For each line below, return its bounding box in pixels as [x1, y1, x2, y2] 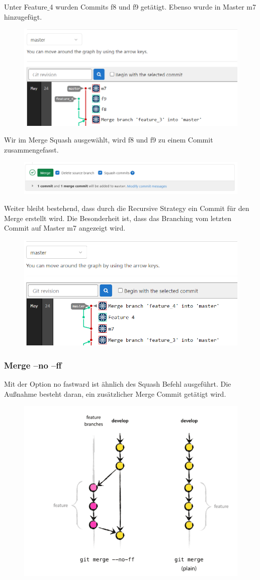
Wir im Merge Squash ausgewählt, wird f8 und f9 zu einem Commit [4, 134, 213, 145]
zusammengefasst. [4, 144, 59, 155]
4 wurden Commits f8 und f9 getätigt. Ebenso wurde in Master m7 [49, 2, 256, 12]
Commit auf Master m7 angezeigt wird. [4, 223, 126, 233]
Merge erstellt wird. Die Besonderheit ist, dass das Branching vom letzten [4, 212, 231, 223]
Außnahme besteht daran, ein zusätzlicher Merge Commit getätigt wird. [4, 388, 226, 399]
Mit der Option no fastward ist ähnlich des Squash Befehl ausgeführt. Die [4, 379, 231, 389]
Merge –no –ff [4, 359, 62, 371]
